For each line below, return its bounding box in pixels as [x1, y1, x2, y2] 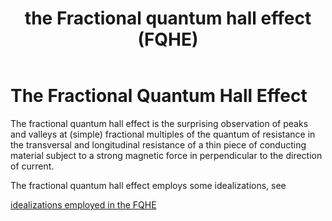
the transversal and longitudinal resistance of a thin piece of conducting [10, 138, 307, 151]
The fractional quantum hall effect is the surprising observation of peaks [10, 117, 309, 129]
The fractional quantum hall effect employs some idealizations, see [10, 179, 287, 191]
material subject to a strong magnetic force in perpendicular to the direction [10, 149, 323, 161]
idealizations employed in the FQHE [10, 198, 157, 211]
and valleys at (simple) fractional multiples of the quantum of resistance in [10, 128, 316, 140]
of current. [10, 160, 55, 172]
